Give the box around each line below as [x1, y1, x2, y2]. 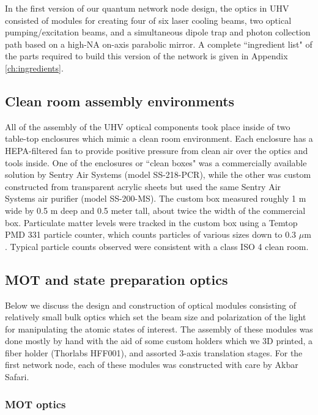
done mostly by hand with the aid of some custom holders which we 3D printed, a [5, 334, 313, 347]
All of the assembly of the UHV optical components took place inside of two [5, 120, 290, 133]
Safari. [5, 370, 29, 383]
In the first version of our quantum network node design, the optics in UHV [5, 2, 289, 14]
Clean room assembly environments [5, 91, 235, 110]
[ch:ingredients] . [5, 61, 64, 74]
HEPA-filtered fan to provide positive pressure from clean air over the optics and [5, 144, 308, 156]
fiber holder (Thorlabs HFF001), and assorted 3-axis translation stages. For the [5, 346, 303, 359]
